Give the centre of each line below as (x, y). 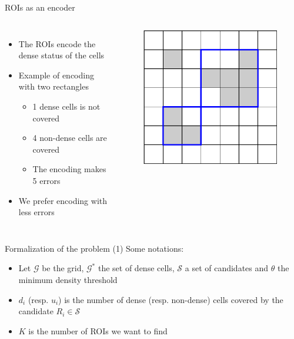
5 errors (46, 180)
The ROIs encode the (57, 43)
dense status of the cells (61, 55)
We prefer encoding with (63, 200)
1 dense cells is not (66, 106)
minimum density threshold (68, 279)
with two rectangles (54, 86)
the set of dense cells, (136, 268)
